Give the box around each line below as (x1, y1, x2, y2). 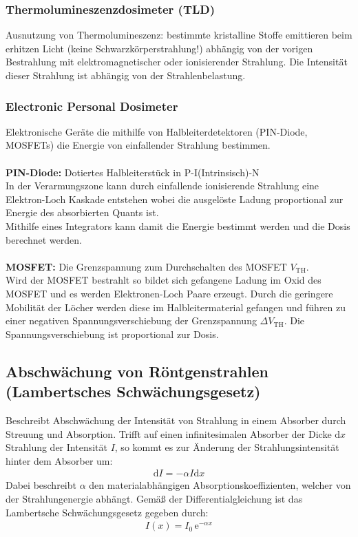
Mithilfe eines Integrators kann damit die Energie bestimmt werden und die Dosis (6, 218, 350, 233)
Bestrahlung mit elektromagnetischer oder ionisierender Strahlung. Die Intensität (6, 54, 348, 69)
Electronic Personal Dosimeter (6, 97, 178, 114)
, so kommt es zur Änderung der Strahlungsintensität (114, 440, 339, 454)
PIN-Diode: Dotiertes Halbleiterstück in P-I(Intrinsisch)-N (6, 165, 260, 179)
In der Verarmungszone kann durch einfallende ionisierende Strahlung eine (6, 178, 319, 193)
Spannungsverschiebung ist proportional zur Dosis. (6, 326, 219, 341)
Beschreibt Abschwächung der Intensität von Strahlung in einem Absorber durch (6, 412, 346, 427)
